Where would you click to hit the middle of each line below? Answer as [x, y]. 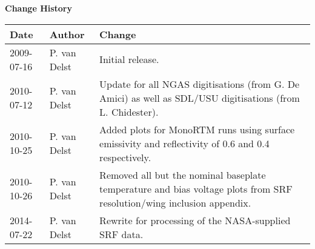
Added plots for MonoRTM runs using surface [197, 129]
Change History [39, 8]
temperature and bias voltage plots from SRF [196, 188]
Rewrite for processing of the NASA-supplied [195, 220]
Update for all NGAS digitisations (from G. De [200, 84]
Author [67, 34]
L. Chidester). [129, 111]
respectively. [125, 157]
